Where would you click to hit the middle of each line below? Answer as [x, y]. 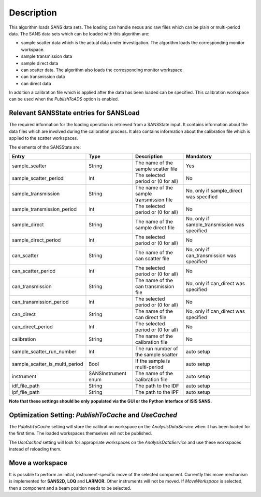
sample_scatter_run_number [44, 352]
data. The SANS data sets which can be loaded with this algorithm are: [79, 33]
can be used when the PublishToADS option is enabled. [64, 99]
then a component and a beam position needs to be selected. [70, 488]
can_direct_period [32, 326]
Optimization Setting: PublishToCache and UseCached [93, 415]
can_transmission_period [40, 302]
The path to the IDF [157, 385]
